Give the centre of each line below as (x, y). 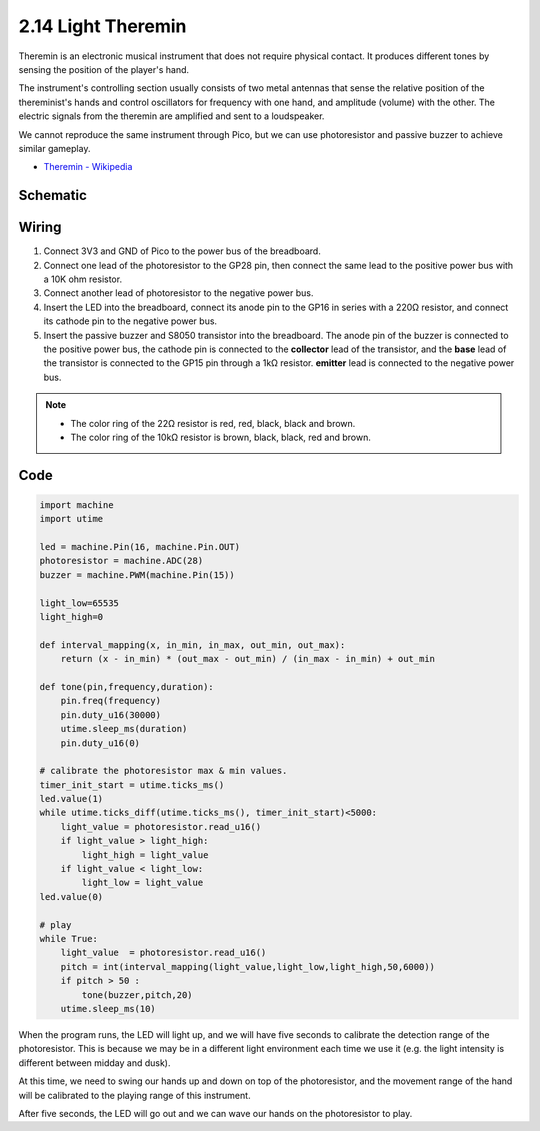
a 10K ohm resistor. (83, 279)
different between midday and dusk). (94, 1062)
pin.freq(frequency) (111, 701)
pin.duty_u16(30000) (111, 714)
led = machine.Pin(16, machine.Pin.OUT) (139, 547)
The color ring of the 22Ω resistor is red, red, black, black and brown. (213, 423)
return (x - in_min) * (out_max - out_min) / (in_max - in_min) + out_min (247, 659)
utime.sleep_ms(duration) (124, 729)
